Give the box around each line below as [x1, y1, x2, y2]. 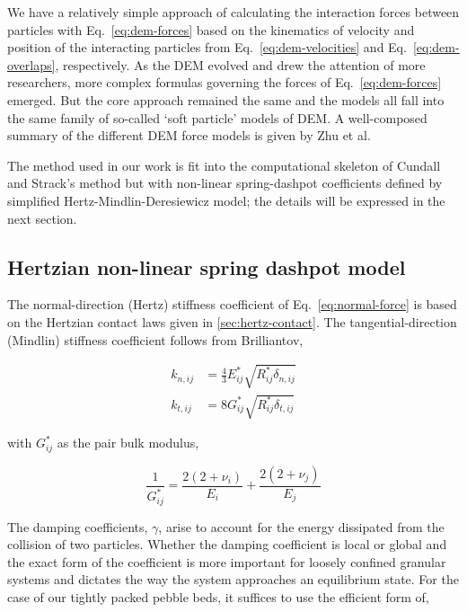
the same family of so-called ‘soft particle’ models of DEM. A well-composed [7, 108, 427, 127]
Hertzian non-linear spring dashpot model [7, 253, 406, 280]
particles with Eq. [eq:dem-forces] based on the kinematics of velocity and [7, 20, 415, 39]
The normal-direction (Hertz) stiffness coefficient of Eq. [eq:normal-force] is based [7, 295, 457, 314]
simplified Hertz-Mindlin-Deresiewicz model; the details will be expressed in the [7, 191, 445, 209]
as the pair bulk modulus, [57, 433, 199, 452]
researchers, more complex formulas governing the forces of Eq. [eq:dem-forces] [7, 73, 442, 92]
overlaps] [7, 55, 56, 74]
